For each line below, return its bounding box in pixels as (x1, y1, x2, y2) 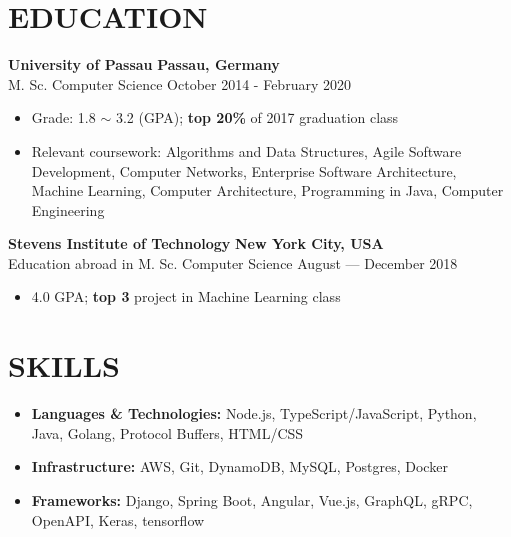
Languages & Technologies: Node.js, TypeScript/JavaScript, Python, (31, 403, 477, 424)
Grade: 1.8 (31, 107, 96, 128)
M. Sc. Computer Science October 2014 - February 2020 (8, 73, 351, 94)
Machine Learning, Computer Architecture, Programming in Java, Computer (31, 180, 504, 201)
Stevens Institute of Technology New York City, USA (8, 233, 384, 254)
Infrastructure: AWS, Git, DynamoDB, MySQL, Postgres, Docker (31, 456, 448, 477)
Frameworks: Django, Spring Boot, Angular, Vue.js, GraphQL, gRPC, (31, 489, 473, 510)
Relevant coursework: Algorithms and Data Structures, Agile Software (31, 140, 462, 161)
